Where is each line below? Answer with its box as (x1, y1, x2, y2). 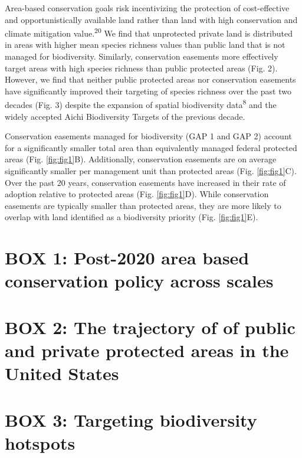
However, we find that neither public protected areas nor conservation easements (5, 73, 296, 86)
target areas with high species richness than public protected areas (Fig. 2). (5, 61, 278, 74)
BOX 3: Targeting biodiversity (5, 407, 257, 431)
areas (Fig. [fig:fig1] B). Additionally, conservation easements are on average (5, 153, 277, 165)
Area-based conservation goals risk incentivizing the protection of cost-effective (5, 2, 290, 14)
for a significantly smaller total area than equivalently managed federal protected (5, 141, 297, 153)
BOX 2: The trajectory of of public (5, 315, 296, 339)
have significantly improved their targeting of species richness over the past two (5, 84, 291, 97)
